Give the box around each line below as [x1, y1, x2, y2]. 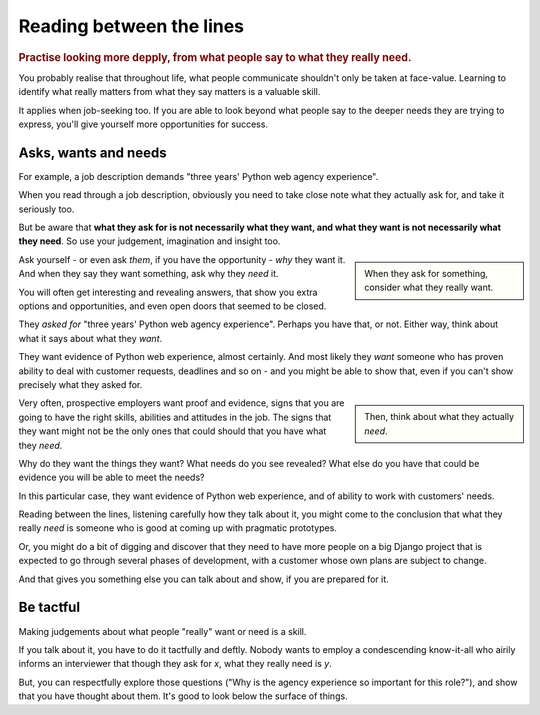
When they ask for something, [364, 267, 489, 279]
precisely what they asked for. [18, 378, 143, 390]
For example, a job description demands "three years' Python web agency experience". [18, 170, 379, 182]
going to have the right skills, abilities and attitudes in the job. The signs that [18, 411, 332, 423]
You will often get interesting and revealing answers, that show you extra [18, 286, 318, 298]
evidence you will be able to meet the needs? [18, 471, 205, 484]
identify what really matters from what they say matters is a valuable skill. [18, 86, 321, 98]
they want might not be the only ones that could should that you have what [18, 425, 327, 437]
